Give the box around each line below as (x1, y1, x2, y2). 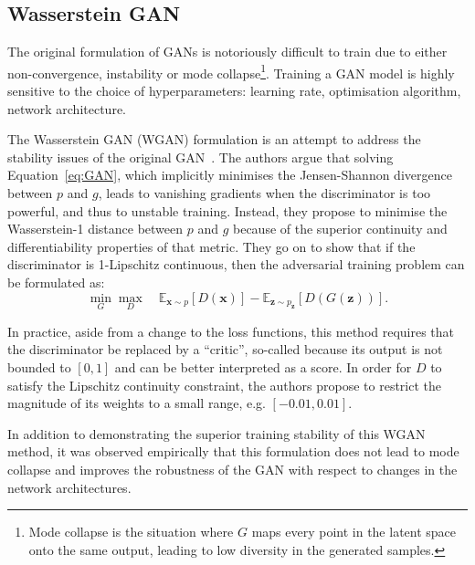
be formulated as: (7, 272, 105, 291)
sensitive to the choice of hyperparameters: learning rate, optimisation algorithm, (7, 81, 461, 100)
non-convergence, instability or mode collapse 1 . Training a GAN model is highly (7, 60, 455, 82)
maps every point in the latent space (251, 522, 457, 541)
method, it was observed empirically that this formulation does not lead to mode (7, 442, 459, 461)
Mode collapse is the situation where (28, 522, 234, 541)
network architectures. (7, 477, 132, 497)
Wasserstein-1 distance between (7, 219, 184, 238)
